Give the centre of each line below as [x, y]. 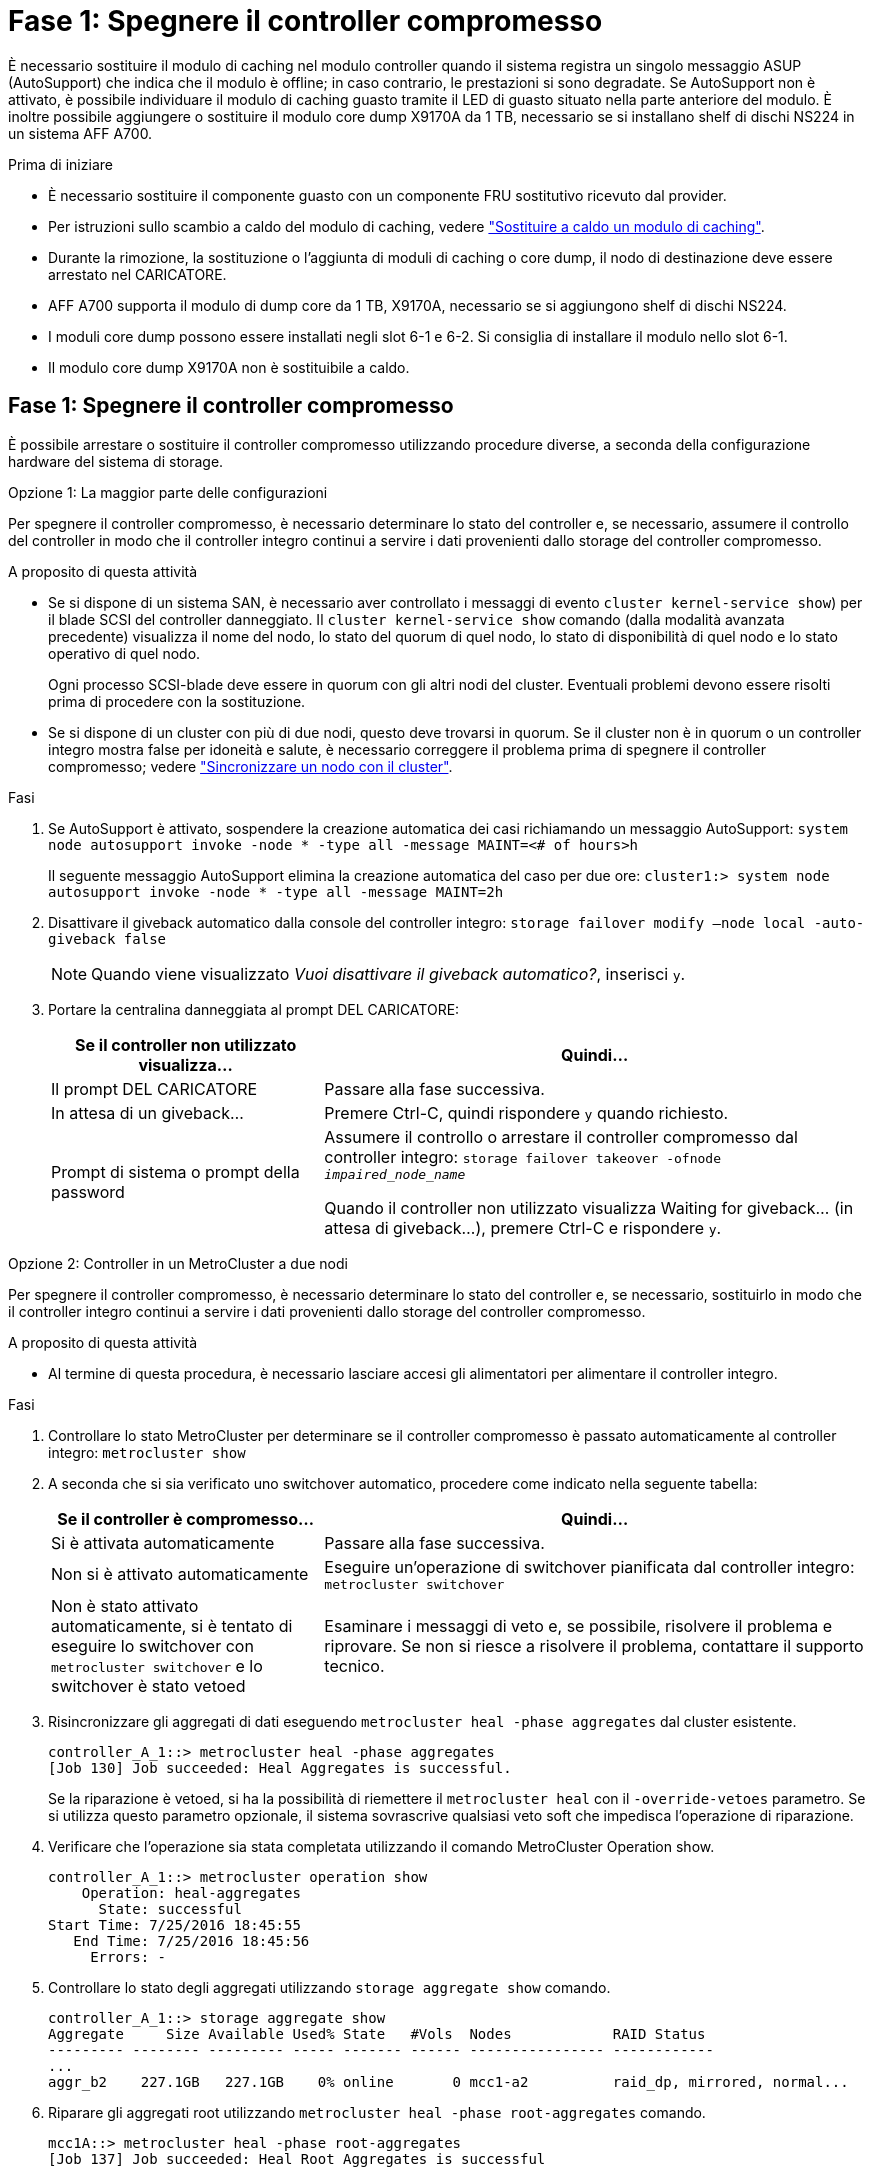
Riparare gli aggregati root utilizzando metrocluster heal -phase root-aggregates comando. [377, 2112]
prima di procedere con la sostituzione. [177, 701]
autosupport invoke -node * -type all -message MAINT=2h [276, 891]
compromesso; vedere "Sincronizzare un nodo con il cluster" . [250, 766]
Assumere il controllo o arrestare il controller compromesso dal [561, 1136]
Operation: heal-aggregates [191, 1892]
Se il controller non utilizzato [186, 1044]
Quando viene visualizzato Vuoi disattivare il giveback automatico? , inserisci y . [388, 973]
